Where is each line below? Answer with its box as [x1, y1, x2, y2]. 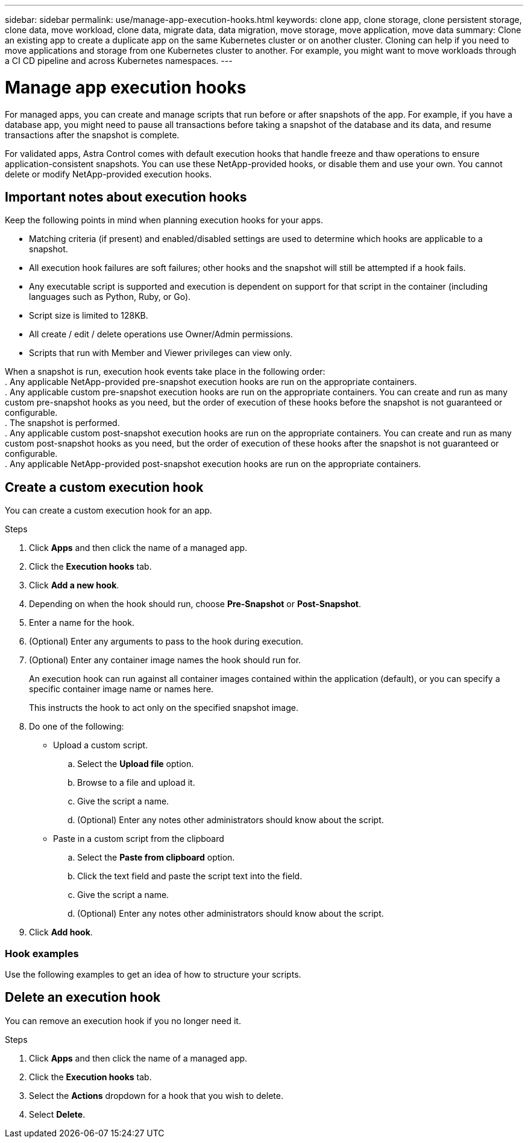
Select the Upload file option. [77, 759, 194, 769]
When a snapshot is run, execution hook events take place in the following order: [5, 366, 325, 377]
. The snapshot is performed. [5, 418, 120, 428]
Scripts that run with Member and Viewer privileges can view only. [29, 348, 292, 358]
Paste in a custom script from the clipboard [53, 833, 224, 844]
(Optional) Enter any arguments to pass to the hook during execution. [29, 636, 303, 647]
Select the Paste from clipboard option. [77, 852, 235, 863]
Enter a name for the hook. [29, 617, 134, 628]
